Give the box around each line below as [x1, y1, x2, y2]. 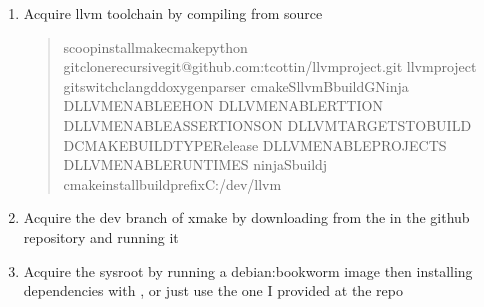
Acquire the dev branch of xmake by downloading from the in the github [23, 207, 470, 228]
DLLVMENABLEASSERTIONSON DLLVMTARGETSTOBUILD [63, 114, 472, 135]
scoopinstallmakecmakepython [63, 36, 248, 57]
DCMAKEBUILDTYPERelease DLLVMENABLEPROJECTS [63, 134, 447, 155]
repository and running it [23, 226, 179, 247]
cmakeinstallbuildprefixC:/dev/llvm [63, 173, 282, 194]
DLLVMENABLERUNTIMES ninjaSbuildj [63, 154, 328, 175]
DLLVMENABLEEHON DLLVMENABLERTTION [63, 95, 383, 116]
